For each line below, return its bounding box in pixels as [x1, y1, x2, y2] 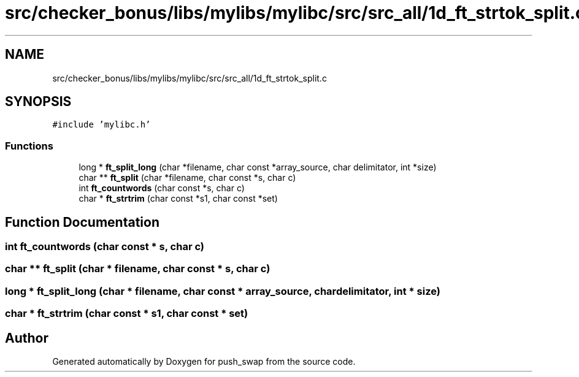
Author [5, 330, 48, 346]
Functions [5, 139, 53, 152]
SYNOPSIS [5, 94, 72, 110]
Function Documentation [5, 214, 159, 230]
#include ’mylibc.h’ [52, 120, 151, 130]
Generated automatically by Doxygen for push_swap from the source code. [52, 356, 356, 367]
